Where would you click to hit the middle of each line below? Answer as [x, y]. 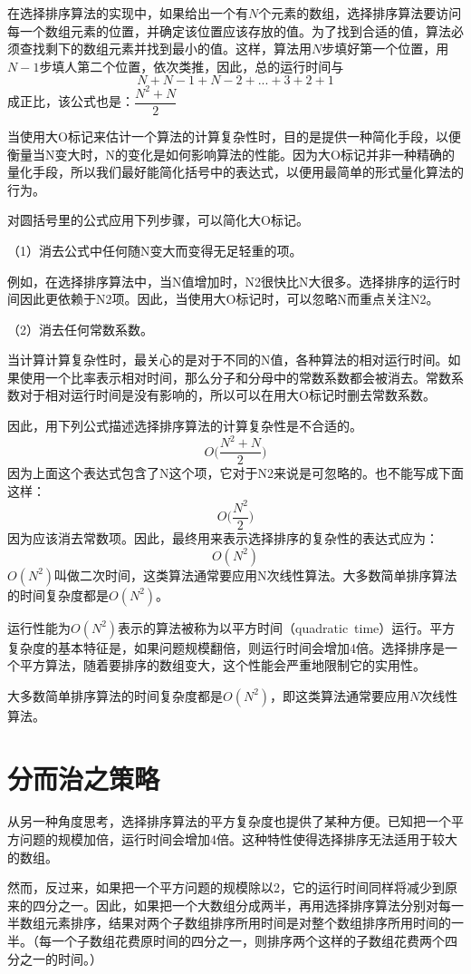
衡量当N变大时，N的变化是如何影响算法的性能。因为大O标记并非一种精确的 [231, 154]
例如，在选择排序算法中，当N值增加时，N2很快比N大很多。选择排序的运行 [228, 281]
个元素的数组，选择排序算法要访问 [360, 13]
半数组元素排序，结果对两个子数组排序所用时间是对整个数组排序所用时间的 [229, 923]
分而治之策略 [84, 778]
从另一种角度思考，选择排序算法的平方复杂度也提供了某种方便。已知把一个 [229, 821]
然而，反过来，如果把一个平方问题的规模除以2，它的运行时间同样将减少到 [226, 887]
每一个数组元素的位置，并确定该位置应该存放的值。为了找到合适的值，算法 [229, 30]
